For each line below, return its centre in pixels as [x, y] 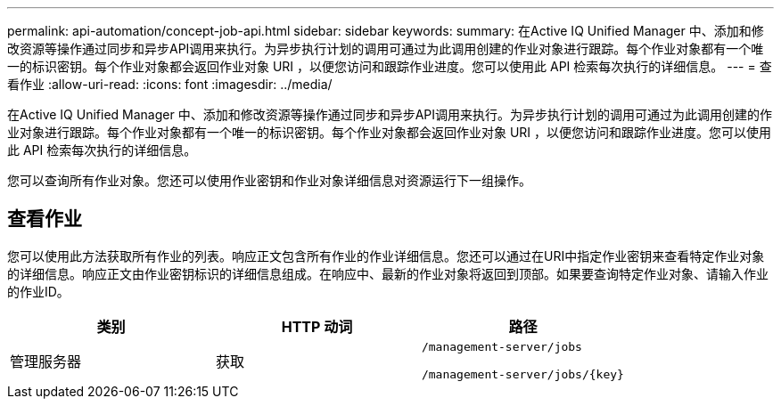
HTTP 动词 [317, 326]
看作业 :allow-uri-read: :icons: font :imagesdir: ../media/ [170, 84]
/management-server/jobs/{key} [522, 374]
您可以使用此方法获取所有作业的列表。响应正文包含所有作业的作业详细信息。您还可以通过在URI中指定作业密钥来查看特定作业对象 [386, 256]
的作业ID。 [38, 291]
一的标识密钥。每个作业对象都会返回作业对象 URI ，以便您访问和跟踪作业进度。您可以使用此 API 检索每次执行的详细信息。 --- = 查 [390, 66]
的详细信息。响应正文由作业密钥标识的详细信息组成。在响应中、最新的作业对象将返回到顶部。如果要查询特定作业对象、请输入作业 [388, 273]
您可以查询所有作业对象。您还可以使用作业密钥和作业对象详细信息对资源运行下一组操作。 [269, 180]
